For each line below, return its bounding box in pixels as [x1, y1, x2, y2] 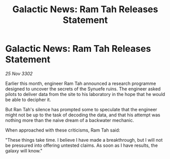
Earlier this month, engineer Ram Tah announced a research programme [5, 80, 156, 86]
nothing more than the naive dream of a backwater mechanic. [5, 117, 134, 123]
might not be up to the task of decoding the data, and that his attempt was [5, 112, 161, 118]
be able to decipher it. [5, 97, 51, 103]
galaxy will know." [5, 147, 43, 153]
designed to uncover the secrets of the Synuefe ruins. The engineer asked [5, 85, 161, 92]
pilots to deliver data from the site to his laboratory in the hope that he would [5, 91, 165, 97]
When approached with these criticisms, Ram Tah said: [5, 127, 120, 133]
